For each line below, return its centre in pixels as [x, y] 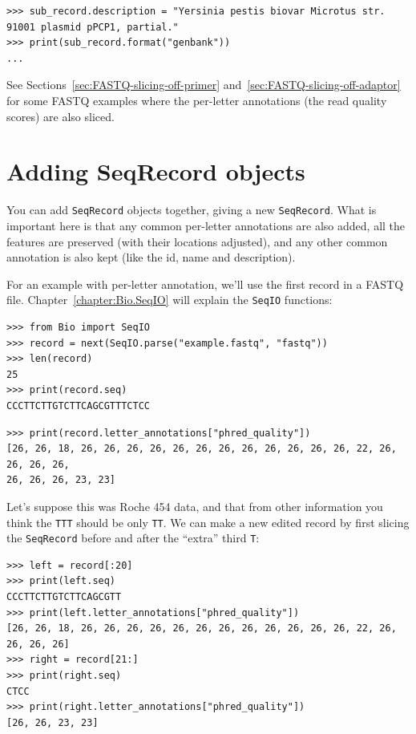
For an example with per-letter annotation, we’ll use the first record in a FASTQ [205, 284]
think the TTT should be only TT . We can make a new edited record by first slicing [208, 522]
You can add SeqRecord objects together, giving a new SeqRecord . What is [192, 210]
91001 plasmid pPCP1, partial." [93, 27]
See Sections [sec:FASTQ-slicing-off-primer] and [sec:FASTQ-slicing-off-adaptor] [204, 85]
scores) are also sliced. [61, 116]
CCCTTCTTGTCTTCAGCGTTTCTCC [78, 406]
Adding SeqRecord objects [156, 171]
